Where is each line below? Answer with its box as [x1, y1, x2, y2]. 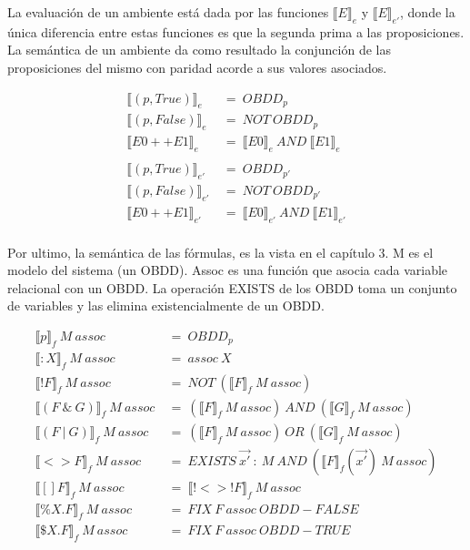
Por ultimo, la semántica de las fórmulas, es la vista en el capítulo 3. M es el [7, 242, 434, 261]
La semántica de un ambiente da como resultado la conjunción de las [7, 40, 391, 59]
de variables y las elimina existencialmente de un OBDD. [7, 296, 325, 315]
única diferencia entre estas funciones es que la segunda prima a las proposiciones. [7, 22, 465, 41]
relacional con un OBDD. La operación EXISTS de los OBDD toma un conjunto [7, 278, 457, 297]
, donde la [400, 3, 455, 21]
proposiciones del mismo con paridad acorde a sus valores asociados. [7, 57, 387, 76]
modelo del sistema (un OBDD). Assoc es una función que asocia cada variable [7, 260, 448, 280]
